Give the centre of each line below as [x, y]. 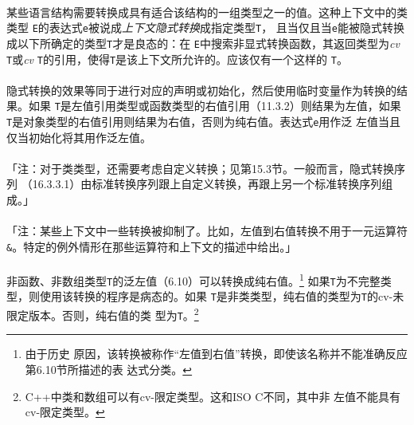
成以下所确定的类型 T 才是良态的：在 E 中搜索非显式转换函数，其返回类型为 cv [203, 43]
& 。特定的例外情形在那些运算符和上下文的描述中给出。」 [152, 246]
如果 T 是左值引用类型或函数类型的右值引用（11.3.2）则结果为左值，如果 [215, 106]
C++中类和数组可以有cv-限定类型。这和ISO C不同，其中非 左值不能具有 [213, 396]
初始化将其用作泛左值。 [90, 137]
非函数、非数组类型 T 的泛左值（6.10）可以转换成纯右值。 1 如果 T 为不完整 [193, 279]
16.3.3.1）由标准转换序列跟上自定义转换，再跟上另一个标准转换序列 [207, 184]
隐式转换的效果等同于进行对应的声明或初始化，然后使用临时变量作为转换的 [201, 90]
